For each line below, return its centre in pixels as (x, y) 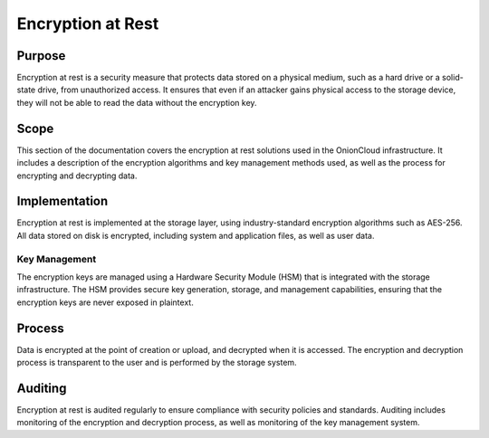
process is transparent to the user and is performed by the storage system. (157, 363)
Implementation (62, 201)
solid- (453, 78)
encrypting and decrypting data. (77, 176)
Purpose (41, 56)
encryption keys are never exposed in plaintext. (105, 302)
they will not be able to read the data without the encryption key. (137, 102)
